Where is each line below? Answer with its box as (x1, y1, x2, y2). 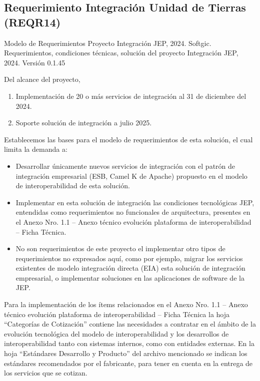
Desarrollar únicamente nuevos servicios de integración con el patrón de (15, 160, 235, 171)
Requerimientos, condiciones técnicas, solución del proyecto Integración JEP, (4, 47, 238, 58)
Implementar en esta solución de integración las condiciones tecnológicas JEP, (15, 197, 254, 207)
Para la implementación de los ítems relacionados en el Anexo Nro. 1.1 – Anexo (4, 299, 248, 310)
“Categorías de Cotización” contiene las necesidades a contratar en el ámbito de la (4, 319, 256, 329)
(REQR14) (4, 14, 61, 29)
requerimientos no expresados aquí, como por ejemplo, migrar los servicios (15, 253, 243, 263)
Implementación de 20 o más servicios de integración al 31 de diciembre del (15, 90, 246, 101)
